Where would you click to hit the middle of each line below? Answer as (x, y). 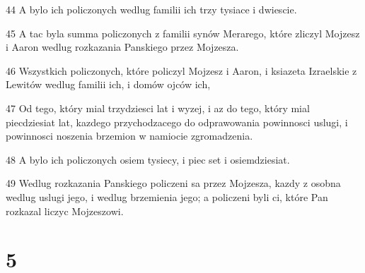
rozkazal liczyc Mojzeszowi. (65, 211)
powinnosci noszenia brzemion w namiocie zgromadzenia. (129, 136)
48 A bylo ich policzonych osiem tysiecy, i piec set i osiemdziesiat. (148, 159)
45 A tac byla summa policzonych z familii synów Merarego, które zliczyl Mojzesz (183, 33)
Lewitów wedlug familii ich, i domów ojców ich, (108, 84)
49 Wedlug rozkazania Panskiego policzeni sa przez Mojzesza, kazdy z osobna (173, 183)
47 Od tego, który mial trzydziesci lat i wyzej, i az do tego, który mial (158, 108)
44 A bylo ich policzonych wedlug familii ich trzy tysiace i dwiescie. (151, 9)
